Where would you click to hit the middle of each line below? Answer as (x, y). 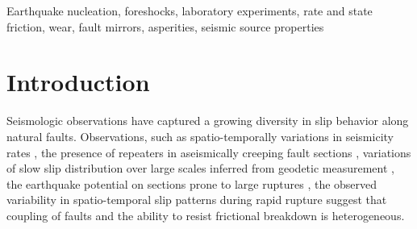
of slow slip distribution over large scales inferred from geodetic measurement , (200, 168)
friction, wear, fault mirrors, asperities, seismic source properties (165, 26)
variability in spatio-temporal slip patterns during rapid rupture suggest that (197, 200)
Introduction (78, 82)
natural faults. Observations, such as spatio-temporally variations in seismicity (200, 136)
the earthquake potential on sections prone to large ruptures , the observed (192, 183)
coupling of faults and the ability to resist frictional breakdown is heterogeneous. (206, 215)
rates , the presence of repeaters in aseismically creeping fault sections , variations (209, 152)
